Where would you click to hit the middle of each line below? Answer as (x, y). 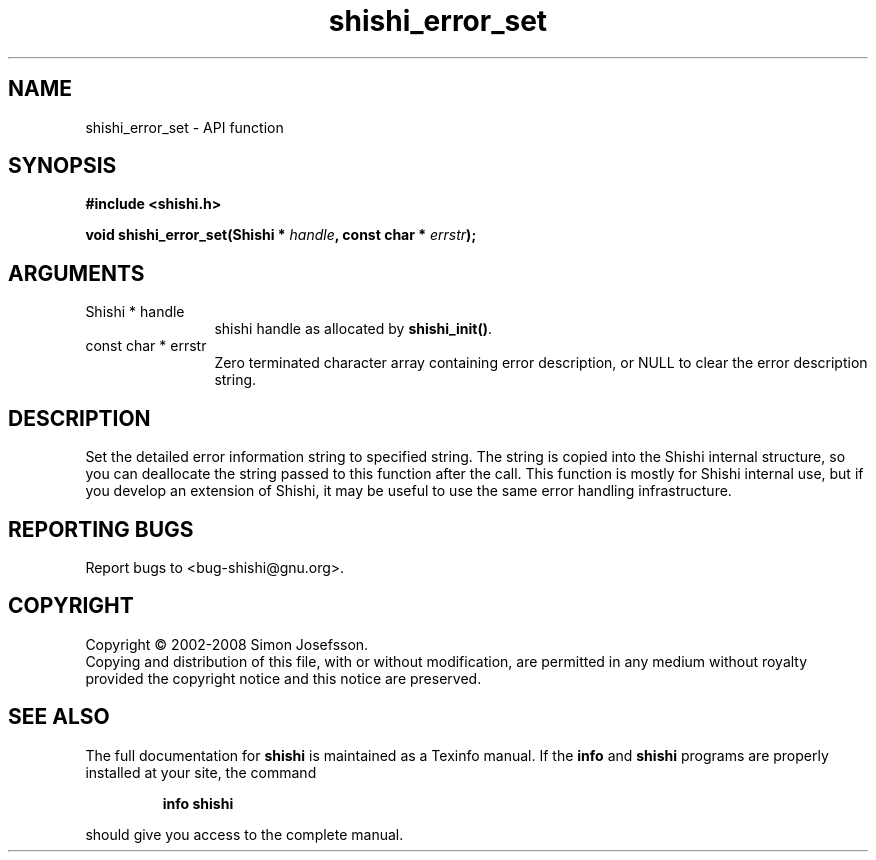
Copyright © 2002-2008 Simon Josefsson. (227, 644)
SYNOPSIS (62, 166)
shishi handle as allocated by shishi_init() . (353, 329)
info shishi (198, 803)
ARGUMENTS (76, 273)
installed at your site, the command (201, 772)
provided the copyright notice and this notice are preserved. (283, 678)
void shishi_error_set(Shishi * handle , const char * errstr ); (281, 235)
